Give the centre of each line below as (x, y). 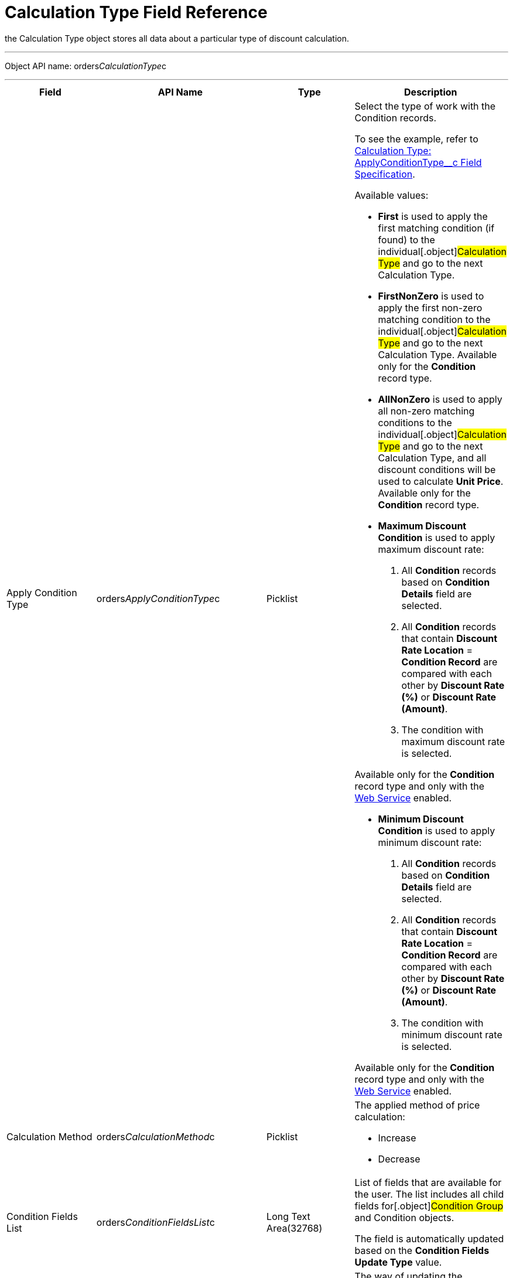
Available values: (391, 195)
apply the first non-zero (430, 307)
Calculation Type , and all (432, 458)
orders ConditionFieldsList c (155, 1222)
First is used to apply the (433, 216)
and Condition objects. (404, 1217)
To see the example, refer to (416, 139)
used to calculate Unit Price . (441, 481)
